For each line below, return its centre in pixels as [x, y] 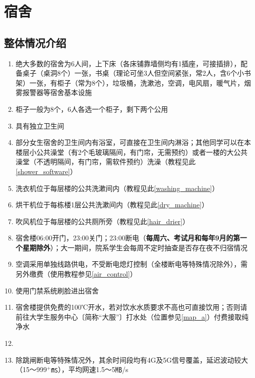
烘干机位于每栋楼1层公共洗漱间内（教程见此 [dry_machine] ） [112, 205]
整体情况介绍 [35, 42]
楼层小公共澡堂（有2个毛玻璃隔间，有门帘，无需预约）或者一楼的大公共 [131, 152]
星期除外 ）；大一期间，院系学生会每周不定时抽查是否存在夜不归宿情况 [135, 247]
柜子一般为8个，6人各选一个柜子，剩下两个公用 [92, 109]
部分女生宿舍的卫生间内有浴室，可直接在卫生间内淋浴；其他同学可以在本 [133, 142]
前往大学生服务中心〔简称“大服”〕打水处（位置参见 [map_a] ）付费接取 [128, 316]
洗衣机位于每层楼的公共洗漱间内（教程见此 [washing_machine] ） [117, 188]
